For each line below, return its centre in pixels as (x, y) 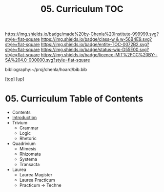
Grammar (29, 128)
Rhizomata (30, 154)
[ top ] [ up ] (15, 79)
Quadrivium (24, 144)
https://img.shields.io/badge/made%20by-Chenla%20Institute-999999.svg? (82, 34)
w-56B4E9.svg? (136, 39)
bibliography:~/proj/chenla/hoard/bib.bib (46, 70)
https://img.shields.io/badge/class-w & (80, 39)
